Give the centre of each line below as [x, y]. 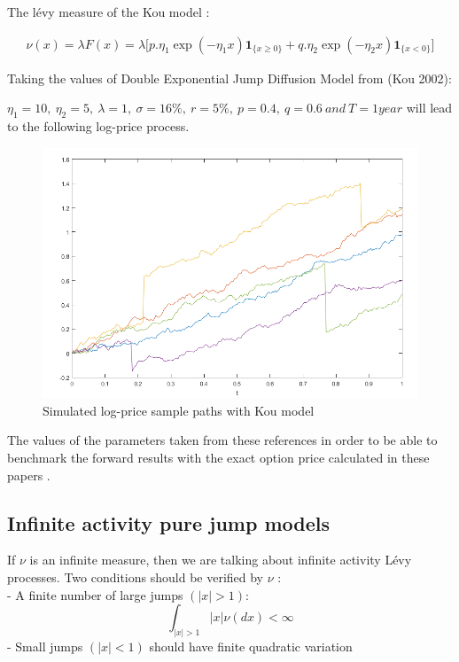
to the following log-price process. [98, 126]
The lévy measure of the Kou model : [109, 12]
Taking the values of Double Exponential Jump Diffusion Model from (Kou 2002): [229, 78]
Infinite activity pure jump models [168, 522]
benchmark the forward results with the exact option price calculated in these [218, 458]
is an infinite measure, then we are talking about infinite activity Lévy [221, 560]
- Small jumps [45, 646]
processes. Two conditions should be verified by [136, 577]
